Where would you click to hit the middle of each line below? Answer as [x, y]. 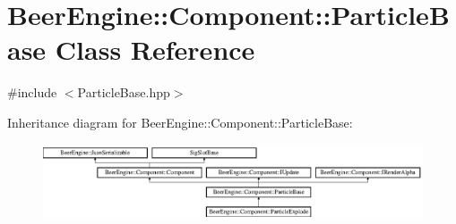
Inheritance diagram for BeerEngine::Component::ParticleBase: [180, 122]
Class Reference [155, 50]
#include [32, 92]
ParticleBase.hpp [124, 92]
